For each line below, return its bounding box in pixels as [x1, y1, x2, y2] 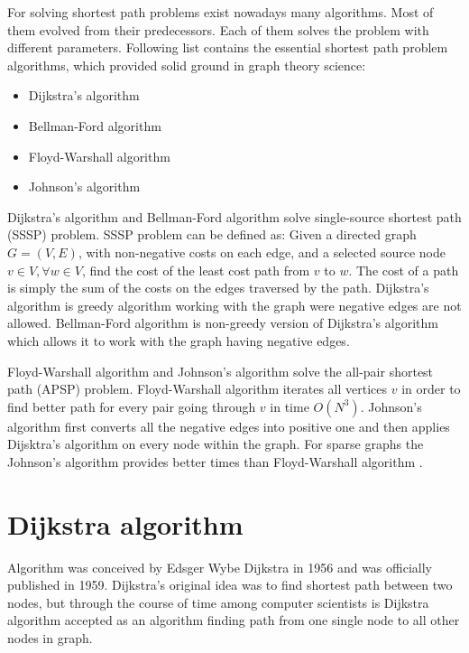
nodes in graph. [7, 628, 93, 647]
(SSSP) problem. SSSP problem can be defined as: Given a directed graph [7, 225, 417, 244]
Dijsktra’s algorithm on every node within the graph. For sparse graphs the [7, 434, 424, 453]
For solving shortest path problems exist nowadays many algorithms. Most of [7, 3, 434, 21]
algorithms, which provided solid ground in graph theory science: [7, 55, 366, 74]
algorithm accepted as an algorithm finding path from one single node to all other [7, 611, 460, 630]
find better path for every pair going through [7, 396, 256, 415]
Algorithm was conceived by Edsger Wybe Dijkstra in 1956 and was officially [7, 557, 432, 576]
